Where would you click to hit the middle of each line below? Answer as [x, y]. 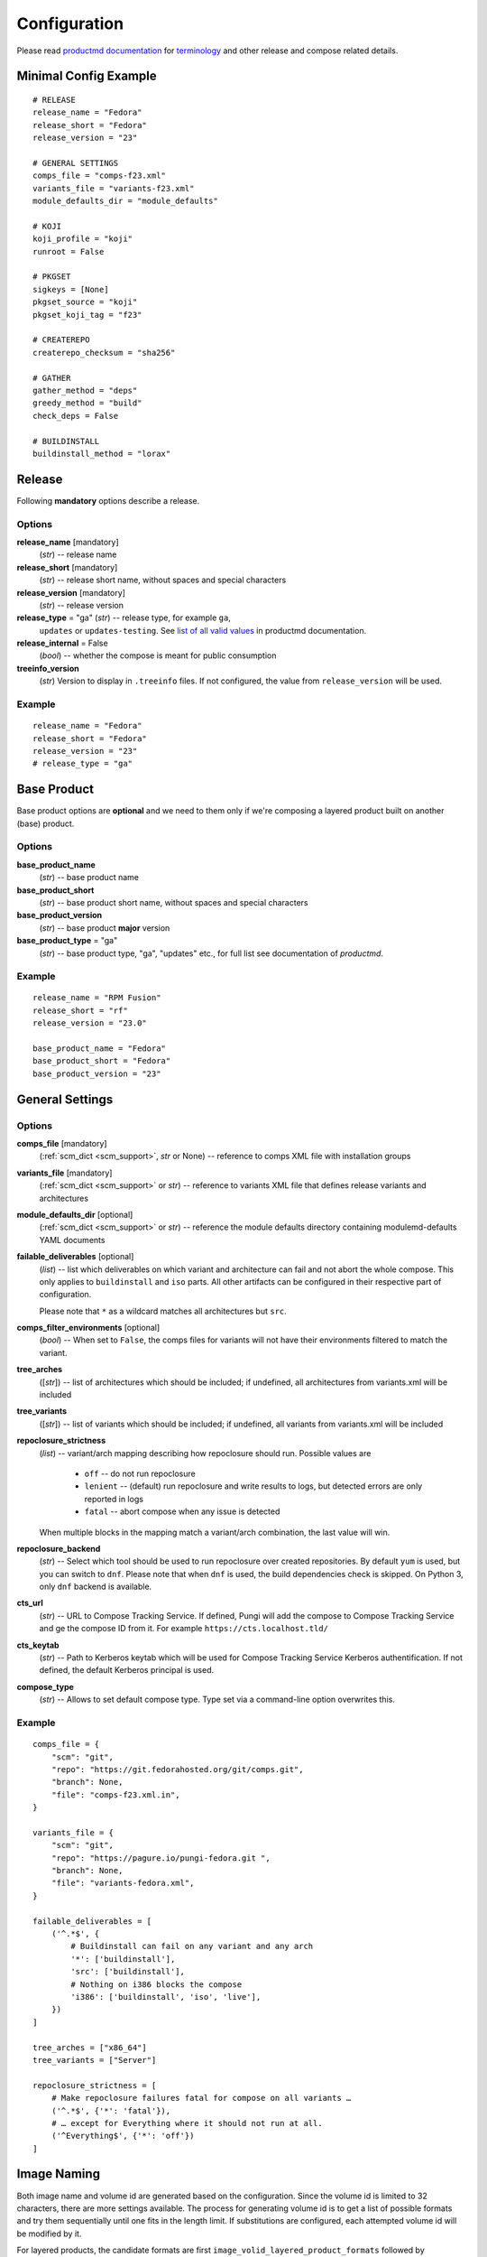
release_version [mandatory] [71, 592]
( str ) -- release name [78, 554]
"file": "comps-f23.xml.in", [115, 1795]
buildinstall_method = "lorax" [102, 453]
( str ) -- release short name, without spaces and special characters [163, 580]
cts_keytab [38, 1645]
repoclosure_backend [59, 1548]
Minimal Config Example [87, 76]
